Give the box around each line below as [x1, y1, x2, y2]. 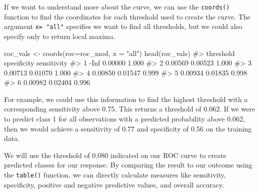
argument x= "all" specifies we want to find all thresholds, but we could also [4, 21, 242, 31]
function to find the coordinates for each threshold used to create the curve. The [4, 11, 250, 21]
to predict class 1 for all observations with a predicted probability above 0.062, [4, 113, 245, 124]
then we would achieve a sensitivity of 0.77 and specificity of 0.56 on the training [4, 123, 252, 133]
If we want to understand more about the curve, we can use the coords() [4, 1, 230, 11]
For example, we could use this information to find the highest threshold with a [4, 93, 248, 104]
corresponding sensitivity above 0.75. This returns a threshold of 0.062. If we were [4, 103, 255, 114]
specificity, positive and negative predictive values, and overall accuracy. [4, 179, 224, 189]
